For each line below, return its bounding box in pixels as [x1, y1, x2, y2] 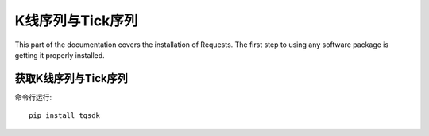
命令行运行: [14, 92, 52, 102]
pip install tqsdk [29, 111, 101, 120]
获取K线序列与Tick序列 [14, 72, 129, 85]
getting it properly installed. [14, 50, 105, 60]
